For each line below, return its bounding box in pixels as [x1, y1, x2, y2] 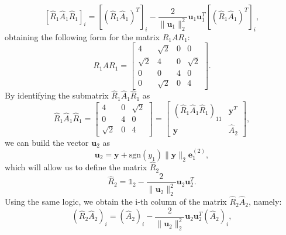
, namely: [248, 195, 282, 208]
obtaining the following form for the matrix [5, 30, 160, 43]
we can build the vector [5, 136, 89, 148]
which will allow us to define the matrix [5, 161, 147, 173]
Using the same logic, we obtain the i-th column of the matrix [5, 195, 227, 208]
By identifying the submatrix [5, 89, 109, 101]
